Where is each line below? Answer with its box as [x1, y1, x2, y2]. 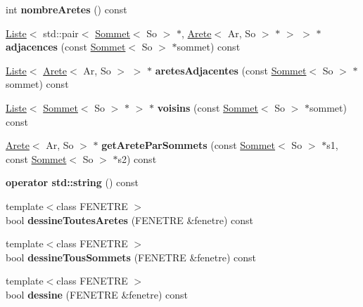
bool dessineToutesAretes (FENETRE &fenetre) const [6, 212, 254, 227]
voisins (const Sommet [157, 100, 258, 115]
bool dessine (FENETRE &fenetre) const [6, 287, 188, 301]
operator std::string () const [6, 175, 139, 190]
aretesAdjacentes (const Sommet [155, 63, 307, 77]
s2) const [117, 151, 157, 166]
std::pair [43, 25, 79, 40]
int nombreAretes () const [6, 2, 127, 16]
